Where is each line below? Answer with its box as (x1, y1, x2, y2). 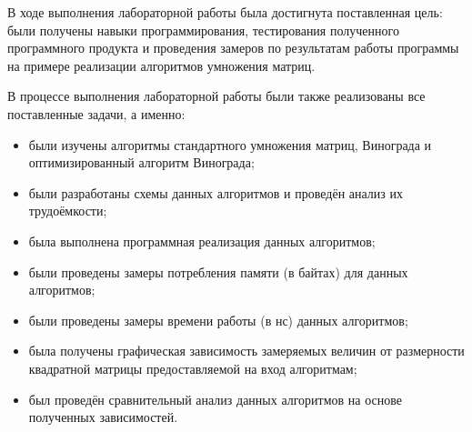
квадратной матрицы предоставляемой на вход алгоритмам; (28, 358, 357, 377)
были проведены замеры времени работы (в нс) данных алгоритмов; (28, 310, 408, 329)
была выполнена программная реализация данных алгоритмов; (28, 231, 376, 250)
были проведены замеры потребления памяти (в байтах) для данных (28, 262, 408, 281)
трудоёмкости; (28, 201, 107, 220)
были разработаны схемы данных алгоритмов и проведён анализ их (28, 183, 403, 202)
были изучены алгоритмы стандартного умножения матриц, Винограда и (28, 135, 432, 154)
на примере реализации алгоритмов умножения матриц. (7, 55, 316, 75)
